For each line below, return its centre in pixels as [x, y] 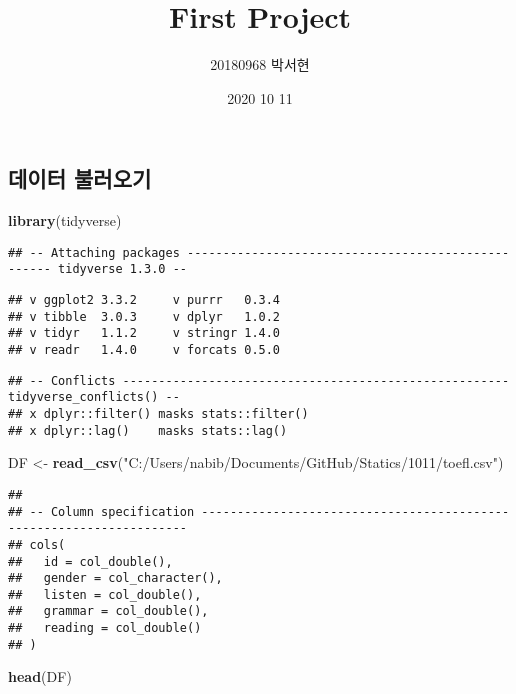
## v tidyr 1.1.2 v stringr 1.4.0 [144, 333]
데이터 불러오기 [80, 178]
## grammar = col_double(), [108, 611]
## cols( [37, 544]
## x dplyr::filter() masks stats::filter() [158, 413]
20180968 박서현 [260, 64]
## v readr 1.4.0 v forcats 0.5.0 [144, 350]
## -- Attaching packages [94, 252]
